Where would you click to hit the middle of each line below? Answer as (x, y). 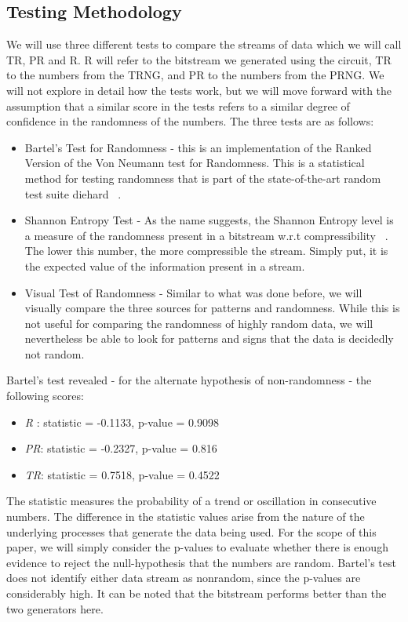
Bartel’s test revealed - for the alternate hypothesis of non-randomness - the (189, 380)
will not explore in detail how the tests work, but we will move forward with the (199, 90)
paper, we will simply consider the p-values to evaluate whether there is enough (197, 547)
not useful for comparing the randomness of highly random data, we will (199, 323)
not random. (55, 353)
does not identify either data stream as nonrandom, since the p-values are (184, 578)
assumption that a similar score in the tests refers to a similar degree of (178, 105)
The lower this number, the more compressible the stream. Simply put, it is (206, 251)
